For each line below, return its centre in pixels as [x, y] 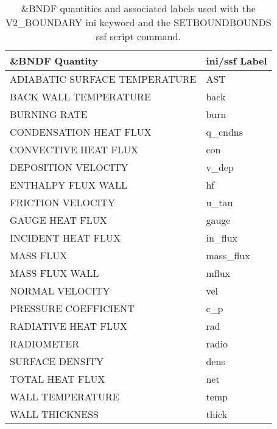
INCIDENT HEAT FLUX [65, 238]
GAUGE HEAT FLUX [58, 220]
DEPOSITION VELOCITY [69, 167]
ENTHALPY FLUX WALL [69, 185]
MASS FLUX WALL [54, 273]
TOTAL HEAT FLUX [58, 379]
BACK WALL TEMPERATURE [80, 96]
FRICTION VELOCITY [62, 202]
